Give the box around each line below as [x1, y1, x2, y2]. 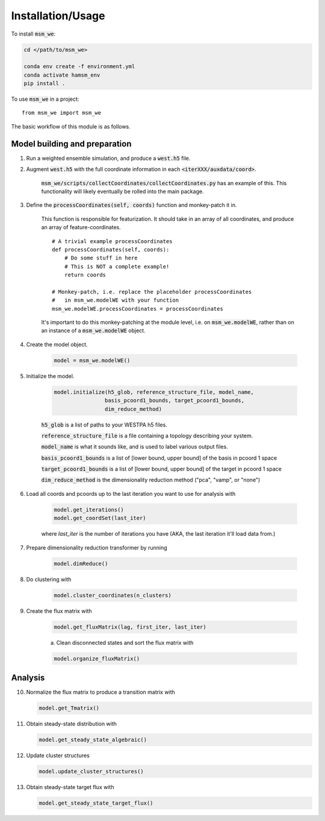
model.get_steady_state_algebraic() [39, 736, 147, 743]
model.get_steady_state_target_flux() [39, 799, 153, 807]
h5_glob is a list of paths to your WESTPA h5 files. [41, 421, 168, 428]
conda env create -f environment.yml [23, 63, 135, 70]
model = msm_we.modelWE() [54, 357, 131, 364]
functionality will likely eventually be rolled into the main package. [41, 188, 204, 195]
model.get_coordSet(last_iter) [54, 515, 147, 522]
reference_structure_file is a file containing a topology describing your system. [41, 432, 253, 439]
